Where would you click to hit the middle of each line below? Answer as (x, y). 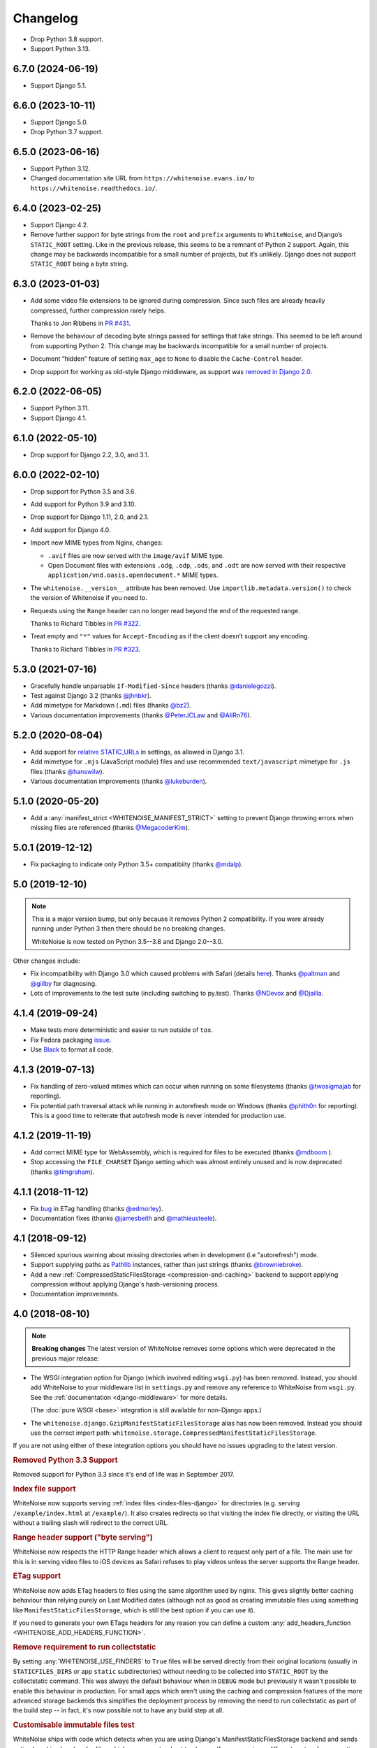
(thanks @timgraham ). (62, 1172)
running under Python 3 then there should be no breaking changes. (128, 929)
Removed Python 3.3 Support (65, 1460)
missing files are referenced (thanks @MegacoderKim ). (110, 828)
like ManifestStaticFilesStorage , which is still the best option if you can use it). (134, 1610)
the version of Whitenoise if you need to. (89, 598)
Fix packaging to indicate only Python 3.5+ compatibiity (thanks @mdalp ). (137, 864)
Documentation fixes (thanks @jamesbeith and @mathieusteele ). (124, 1218)
